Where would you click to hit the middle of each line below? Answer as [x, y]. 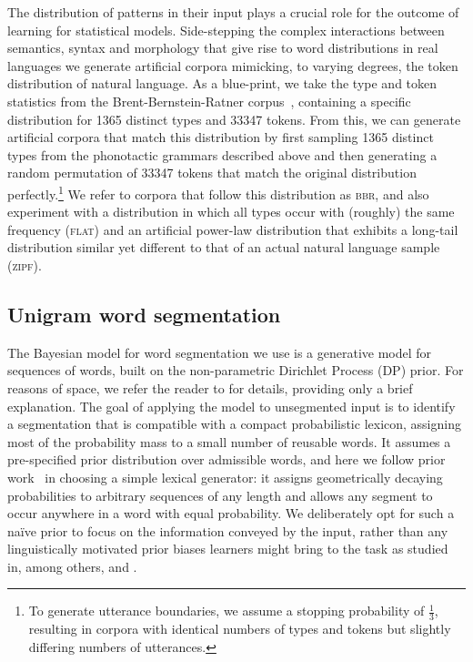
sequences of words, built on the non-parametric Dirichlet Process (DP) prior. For [236, 370]
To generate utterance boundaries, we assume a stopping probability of [226, 611]
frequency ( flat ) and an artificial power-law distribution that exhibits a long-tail [233, 229]
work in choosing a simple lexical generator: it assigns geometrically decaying [225, 477]
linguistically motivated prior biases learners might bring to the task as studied [228, 549]
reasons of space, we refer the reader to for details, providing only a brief [210, 387]
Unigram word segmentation [144, 314]
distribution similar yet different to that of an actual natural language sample [224, 247]
